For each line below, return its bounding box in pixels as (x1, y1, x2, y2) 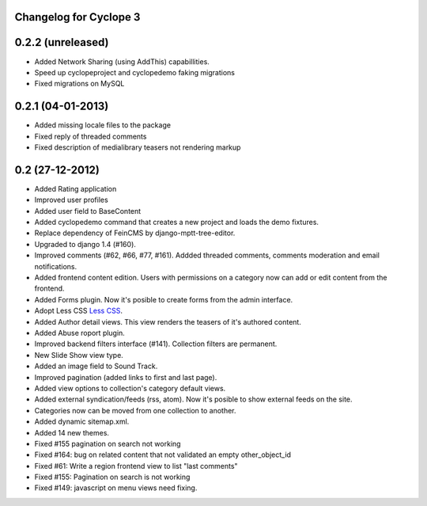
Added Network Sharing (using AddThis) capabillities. (34, 56, 210, 67)
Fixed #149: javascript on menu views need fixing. (34, 483, 198, 493)
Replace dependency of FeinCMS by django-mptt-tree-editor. (34, 228, 236, 238)
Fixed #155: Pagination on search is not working (34, 472, 191, 482)
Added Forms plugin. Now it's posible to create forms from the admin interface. (34, 295, 293, 304)
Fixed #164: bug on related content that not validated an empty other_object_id (34, 450, 292, 459)
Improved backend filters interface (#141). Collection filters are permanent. (34, 339, 278, 348)
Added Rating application (34, 184, 117, 193)
